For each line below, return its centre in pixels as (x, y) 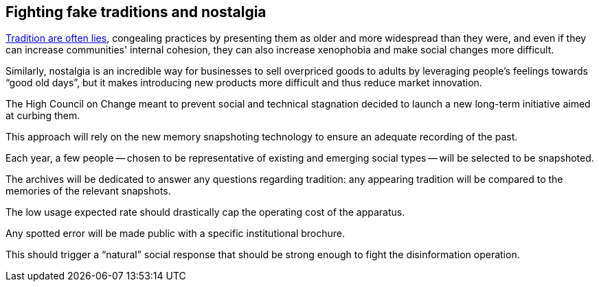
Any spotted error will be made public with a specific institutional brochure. (176, 234)
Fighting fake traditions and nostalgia (136, 12)
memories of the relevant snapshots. (88, 191)
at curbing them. (43, 116)
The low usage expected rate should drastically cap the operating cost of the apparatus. (205, 212)
